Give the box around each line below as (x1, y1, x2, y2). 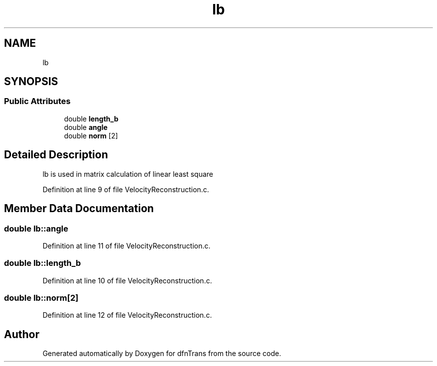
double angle (64, 122, 108, 131)
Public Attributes (4, 96, 71, 107)
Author (4, 328, 39, 341)
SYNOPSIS (4, 75, 58, 88)
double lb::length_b (4, 258, 81, 268)
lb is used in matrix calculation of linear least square (42, 169, 214, 178)
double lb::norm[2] (4, 293, 79, 303)
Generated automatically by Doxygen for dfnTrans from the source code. (42, 349, 281, 358)
